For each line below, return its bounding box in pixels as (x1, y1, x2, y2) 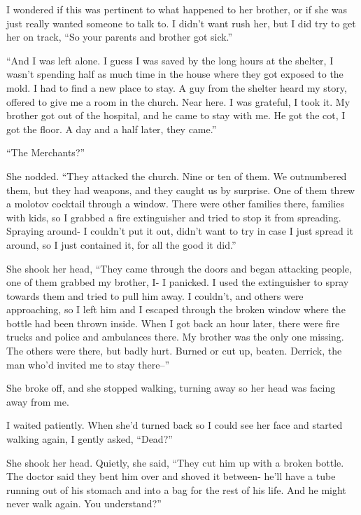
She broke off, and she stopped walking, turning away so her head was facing (6, 380, 336, 395)
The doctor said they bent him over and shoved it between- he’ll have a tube (6, 469, 336, 483)
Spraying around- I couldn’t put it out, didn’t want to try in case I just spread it (6, 224, 353, 238)
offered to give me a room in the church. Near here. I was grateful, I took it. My (6, 94, 351, 109)
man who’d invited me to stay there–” (6, 357, 170, 371)
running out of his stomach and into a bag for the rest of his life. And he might (6, 482, 346, 497)
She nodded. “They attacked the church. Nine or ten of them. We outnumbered (6, 168, 347, 183)
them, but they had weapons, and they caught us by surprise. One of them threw (6, 182, 355, 197)
